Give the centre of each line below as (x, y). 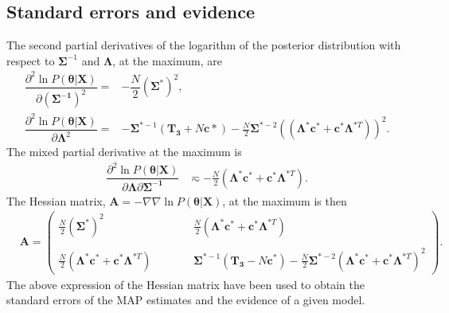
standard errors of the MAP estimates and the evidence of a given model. (186, 300)
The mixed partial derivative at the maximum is (124, 152)
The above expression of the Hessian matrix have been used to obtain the (185, 284)
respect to (31, 60)
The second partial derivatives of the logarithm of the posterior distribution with (204, 45)
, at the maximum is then (285, 200)
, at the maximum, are (167, 60)
